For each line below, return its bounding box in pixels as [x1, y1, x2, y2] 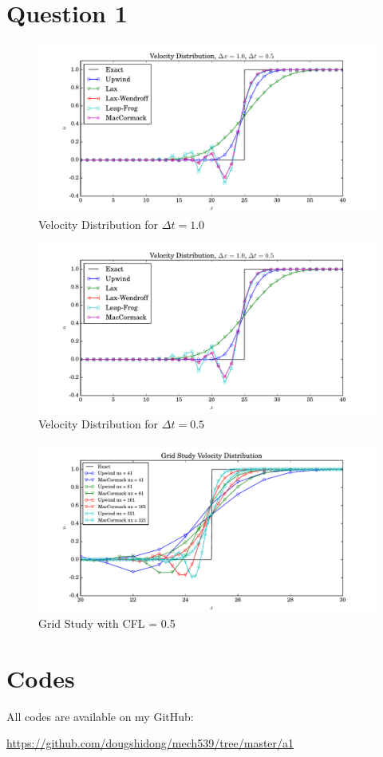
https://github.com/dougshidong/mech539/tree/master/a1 [6, 735, 294, 751]
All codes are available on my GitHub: [6, 708, 194, 724]
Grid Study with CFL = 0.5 [38, 615, 176, 632]
